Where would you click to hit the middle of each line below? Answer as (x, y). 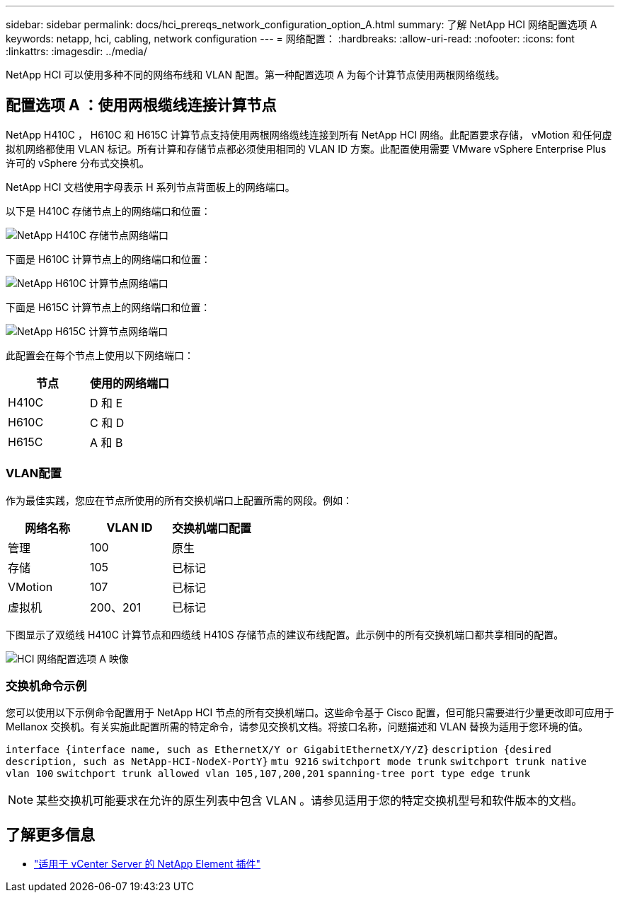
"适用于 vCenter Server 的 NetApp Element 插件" (148, 864)
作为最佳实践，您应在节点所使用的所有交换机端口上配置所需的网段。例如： (179, 500)
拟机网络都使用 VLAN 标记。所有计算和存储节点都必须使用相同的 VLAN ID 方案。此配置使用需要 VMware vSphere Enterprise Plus (306, 148)
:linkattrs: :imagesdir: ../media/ (76, 51)
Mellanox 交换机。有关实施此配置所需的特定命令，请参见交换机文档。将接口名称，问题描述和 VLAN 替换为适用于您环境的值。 (297, 727)
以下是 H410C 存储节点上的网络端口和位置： (108, 211)
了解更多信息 (50, 834)
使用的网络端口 (130, 383)
